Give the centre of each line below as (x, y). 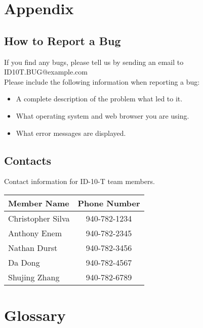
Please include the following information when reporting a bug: (102, 81)
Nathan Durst (33, 247)
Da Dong (24, 262)
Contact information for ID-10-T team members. (79, 181)
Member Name (39, 203)
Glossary (35, 315)
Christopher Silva (39, 218)
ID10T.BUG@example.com (46, 72)
